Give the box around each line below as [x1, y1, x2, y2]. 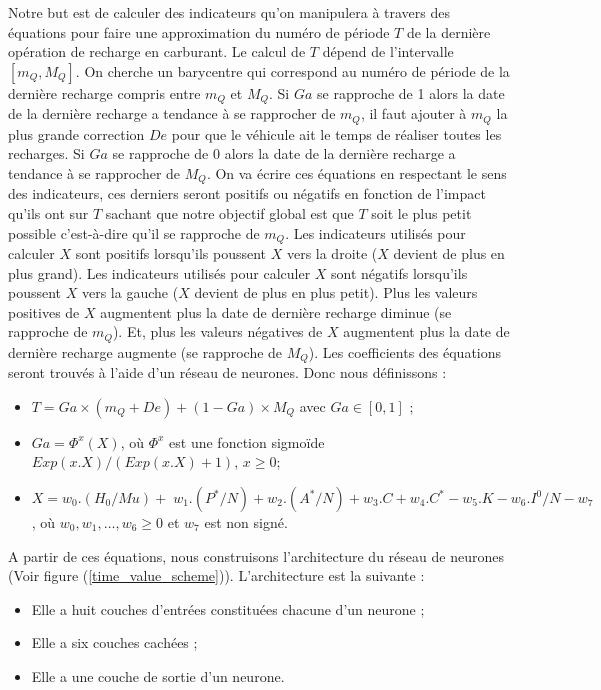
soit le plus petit [371, 202, 472, 223]
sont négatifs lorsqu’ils [331, 262, 468, 283]
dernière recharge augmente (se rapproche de [8, 341, 283, 362]
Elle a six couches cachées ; [31, 632, 198, 653]
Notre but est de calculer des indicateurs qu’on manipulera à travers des [8, 2, 450, 22]
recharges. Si [8, 143, 85, 164]
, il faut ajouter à [360, 103, 467, 124]
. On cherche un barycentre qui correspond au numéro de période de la [75, 60, 510, 81]
